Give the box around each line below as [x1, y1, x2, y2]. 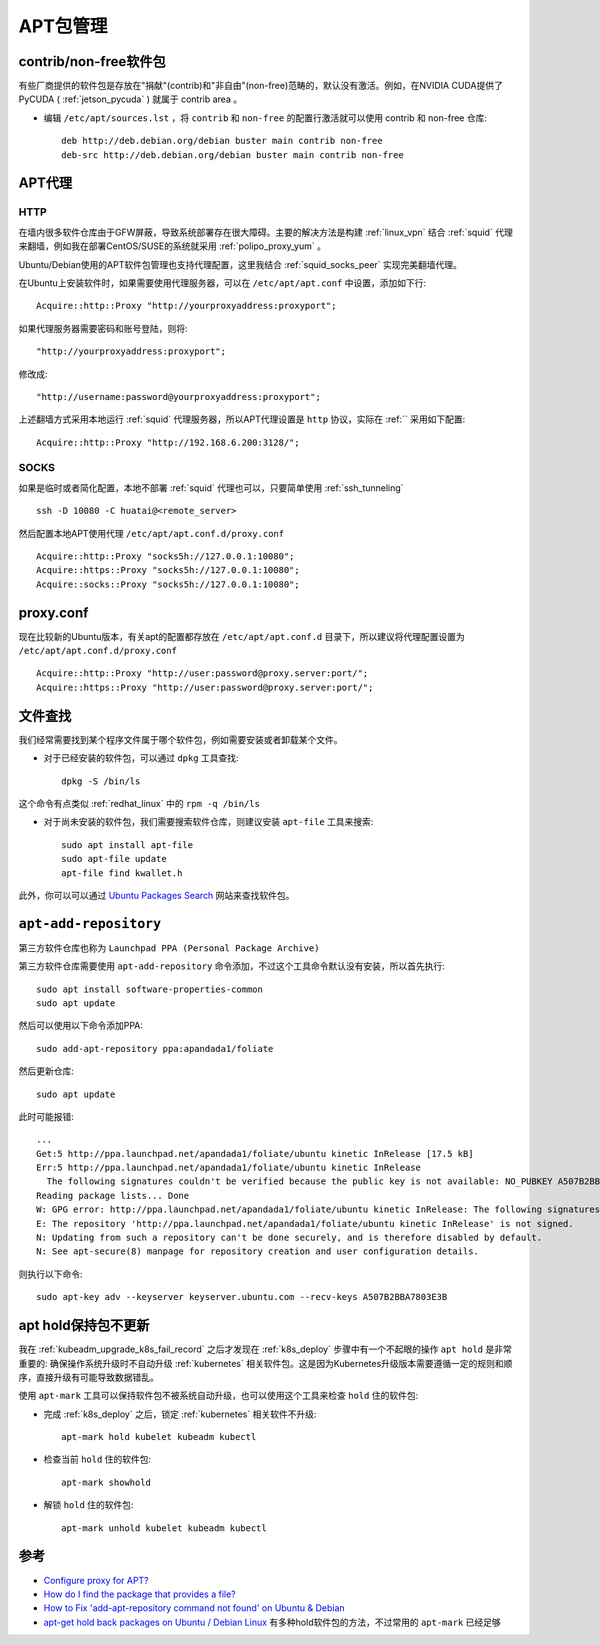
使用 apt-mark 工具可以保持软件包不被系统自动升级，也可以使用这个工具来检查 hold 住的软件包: [18, 1390, 419, 1402]
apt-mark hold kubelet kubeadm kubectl [61, 1431, 257, 1443]
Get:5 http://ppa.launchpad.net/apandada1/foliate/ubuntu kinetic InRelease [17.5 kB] [36, 1148, 474, 1159]
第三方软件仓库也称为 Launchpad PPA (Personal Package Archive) [18, 941, 320, 954]
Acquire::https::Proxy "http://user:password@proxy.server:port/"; [36, 681, 374, 693]
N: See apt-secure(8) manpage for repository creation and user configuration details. [36, 1246, 480, 1257]
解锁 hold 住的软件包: [43, 1499, 134, 1511]
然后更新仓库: [18, 1065, 75, 1077]
